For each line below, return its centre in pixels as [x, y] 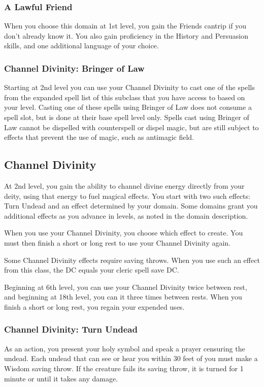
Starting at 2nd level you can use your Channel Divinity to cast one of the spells [129, 87]
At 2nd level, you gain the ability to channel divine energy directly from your [124, 185]
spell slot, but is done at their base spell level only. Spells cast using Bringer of [127, 117]
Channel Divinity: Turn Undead [71, 329]
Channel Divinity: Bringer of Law [74, 68]
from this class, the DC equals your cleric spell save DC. [92, 270]
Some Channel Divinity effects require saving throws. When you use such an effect [132, 260]
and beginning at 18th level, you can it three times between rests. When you [123, 297]
